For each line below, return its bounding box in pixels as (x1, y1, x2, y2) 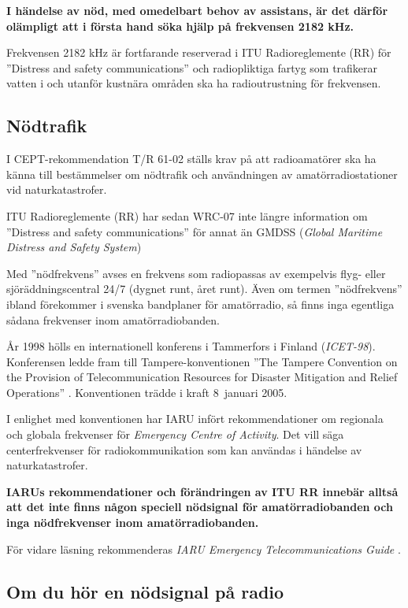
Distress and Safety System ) (6, 239, 142, 255)
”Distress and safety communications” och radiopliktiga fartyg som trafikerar (6, 59, 378, 76)
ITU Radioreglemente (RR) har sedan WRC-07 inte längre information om (6, 207, 368, 224)
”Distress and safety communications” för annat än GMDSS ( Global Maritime (6, 223, 383, 239)
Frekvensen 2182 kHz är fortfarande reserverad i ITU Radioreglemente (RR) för (6, 44, 391, 61)
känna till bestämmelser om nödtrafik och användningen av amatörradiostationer (6, 165, 398, 182)
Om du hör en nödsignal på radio (6, 579, 284, 603)
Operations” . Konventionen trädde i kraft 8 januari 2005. (6, 384, 287, 400)
